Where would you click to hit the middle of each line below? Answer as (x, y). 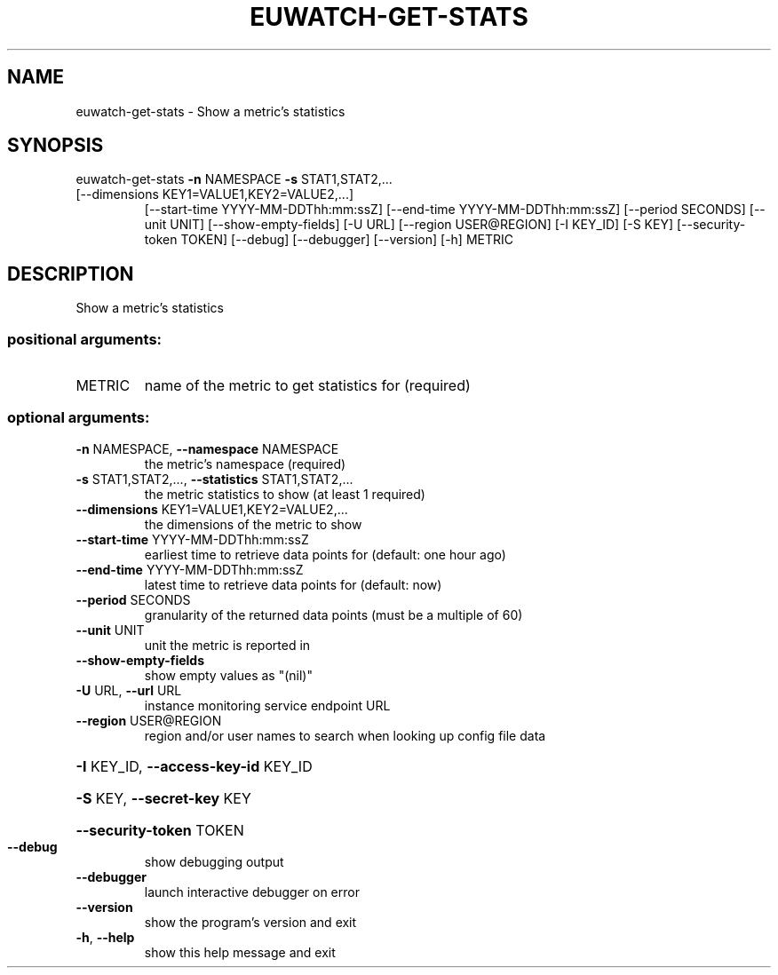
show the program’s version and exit (250, 922)
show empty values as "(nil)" (228, 675)
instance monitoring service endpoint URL (267, 705)
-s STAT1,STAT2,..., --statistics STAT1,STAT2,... (214, 479)
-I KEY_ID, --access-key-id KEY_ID (194, 766)
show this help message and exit (240, 952)
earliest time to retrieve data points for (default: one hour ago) (325, 554)
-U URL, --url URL (129, 690)
